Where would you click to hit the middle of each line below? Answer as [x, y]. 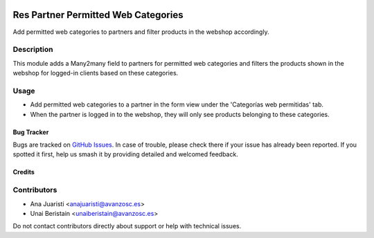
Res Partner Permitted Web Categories [98, 15]
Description [33, 50]
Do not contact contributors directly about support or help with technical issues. [127, 226]
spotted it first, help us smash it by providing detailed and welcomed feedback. [125, 154]
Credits [24, 172]
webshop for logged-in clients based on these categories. [96, 73]
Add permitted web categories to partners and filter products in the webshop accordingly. [141, 32]
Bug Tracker [31, 132]
